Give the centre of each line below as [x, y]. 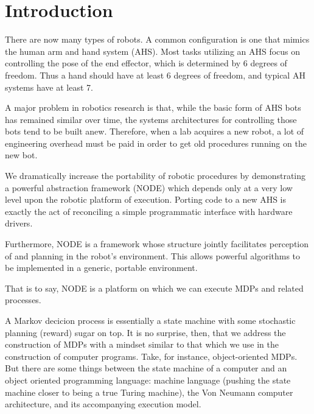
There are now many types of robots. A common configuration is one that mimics [157, 39]
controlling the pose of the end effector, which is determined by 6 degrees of [146, 63]
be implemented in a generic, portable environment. [101, 268]
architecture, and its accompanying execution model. [103, 404]
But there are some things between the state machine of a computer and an [146, 368]
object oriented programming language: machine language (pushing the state [148, 380]
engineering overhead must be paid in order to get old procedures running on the [156, 143]
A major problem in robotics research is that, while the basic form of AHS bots [153, 107]
